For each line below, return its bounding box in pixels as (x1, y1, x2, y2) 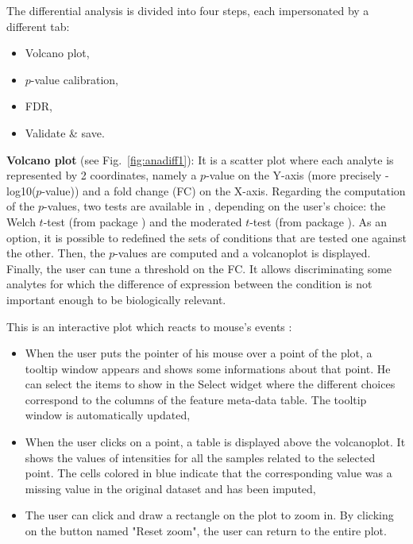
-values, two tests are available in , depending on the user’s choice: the (44, 198, 386, 214)
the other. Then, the (6, 245, 106, 261)
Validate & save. (25, 124, 105, 141)
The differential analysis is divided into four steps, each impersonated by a (6, 2, 369, 18)
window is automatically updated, (25, 407, 191, 423)
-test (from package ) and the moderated (43, 213, 242, 230)
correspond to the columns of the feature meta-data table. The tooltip (25, 391, 367, 407)
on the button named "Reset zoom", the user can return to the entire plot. (25, 523, 387, 539)
